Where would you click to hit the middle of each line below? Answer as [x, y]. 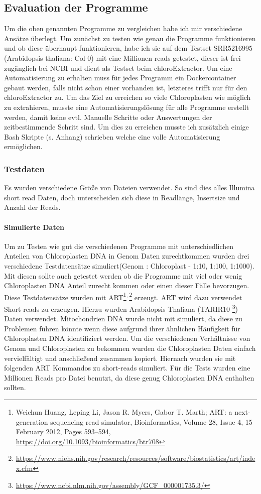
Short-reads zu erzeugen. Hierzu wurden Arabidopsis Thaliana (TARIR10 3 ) [121, 308]
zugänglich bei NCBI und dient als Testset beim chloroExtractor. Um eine [118, 68]
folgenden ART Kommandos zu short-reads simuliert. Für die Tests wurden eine [127, 368]
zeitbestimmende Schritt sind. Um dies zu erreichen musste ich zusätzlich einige [126, 127]
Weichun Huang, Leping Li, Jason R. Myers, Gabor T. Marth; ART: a [124, 411]
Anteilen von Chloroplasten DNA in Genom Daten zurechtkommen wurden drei [127, 256]
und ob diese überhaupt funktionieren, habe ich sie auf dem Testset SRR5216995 [128, 48]
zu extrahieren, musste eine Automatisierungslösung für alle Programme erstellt [127, 107]
